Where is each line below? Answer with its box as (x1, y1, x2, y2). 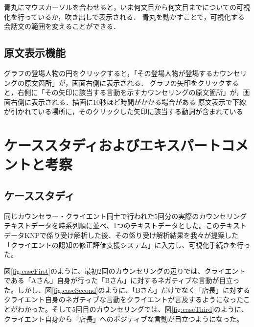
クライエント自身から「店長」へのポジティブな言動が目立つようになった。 (4, 313, 244, 324)
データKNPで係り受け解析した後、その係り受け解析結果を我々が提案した (4, 230, 238, 240)
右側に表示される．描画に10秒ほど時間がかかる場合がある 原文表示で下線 (10, 96, 246, 107)
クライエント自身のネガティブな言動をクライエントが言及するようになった (4, 294, 243, 304)
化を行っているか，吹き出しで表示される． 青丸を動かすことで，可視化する (4, 11, 245, 22)
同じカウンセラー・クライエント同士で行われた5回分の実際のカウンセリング (4, 210, 247, 221)
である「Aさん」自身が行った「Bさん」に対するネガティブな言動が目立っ (4, 275, 240, 285)
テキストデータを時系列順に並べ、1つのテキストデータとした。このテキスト (4, 220, 247, 231)
